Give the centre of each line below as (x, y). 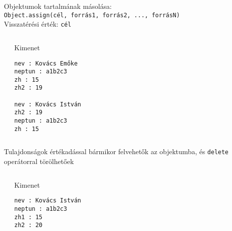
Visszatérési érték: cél (38, 24)
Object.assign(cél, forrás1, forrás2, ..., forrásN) (92, 15)
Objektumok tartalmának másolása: (58, 6)
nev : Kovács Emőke (46, 63)
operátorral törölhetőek (39, 161)
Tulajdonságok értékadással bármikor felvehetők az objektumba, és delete (116, 151)
